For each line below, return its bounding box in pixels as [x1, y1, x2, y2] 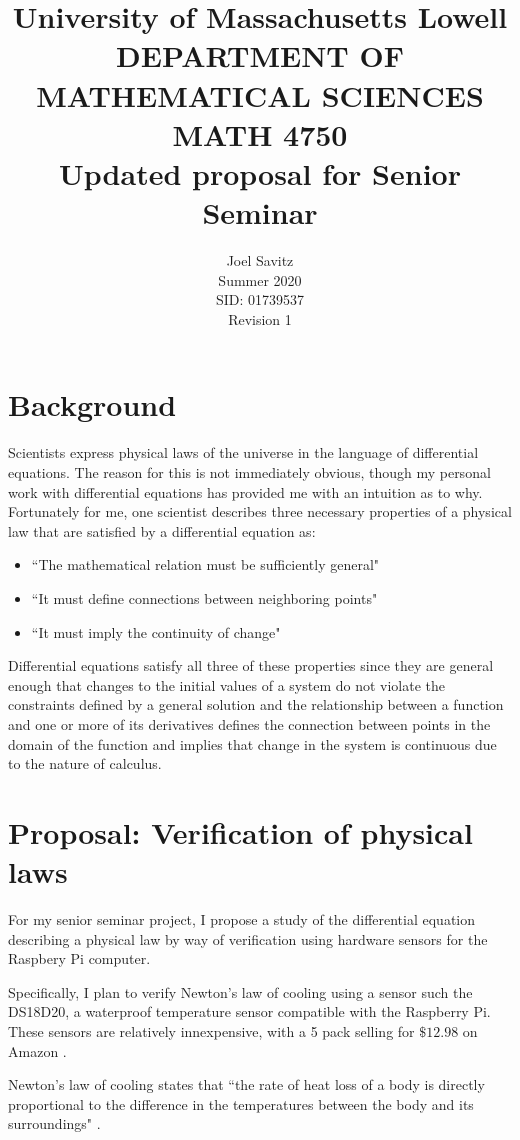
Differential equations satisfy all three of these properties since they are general [8, 655, 494, 676]
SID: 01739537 [215, 289, 305, 310]
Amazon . [8, 1040, 67, 1061]
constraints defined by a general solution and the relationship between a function [8, 694, 504, 715]
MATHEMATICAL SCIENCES [36, 74, 484, 115]
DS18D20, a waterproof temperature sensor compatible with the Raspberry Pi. [8, 1001, 491, 1022]
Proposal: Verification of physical [8, 811, 473, 852]
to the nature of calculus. [8, 753, 162, 774]
